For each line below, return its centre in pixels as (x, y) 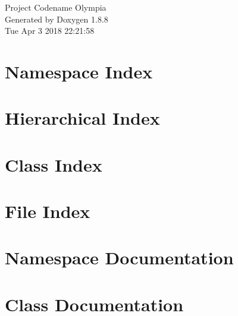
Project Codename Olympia (56, 7)
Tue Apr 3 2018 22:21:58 (50, 31)
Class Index (54, 164)
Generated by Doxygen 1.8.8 (57, 19)
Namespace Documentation (119, 257)
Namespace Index (79, 71)
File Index (48, 211)
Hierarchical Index (82, 118)
